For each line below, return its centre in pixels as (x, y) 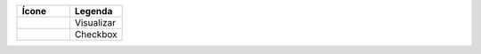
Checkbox (96, 34)
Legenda (94, 11)
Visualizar (95, 23)
